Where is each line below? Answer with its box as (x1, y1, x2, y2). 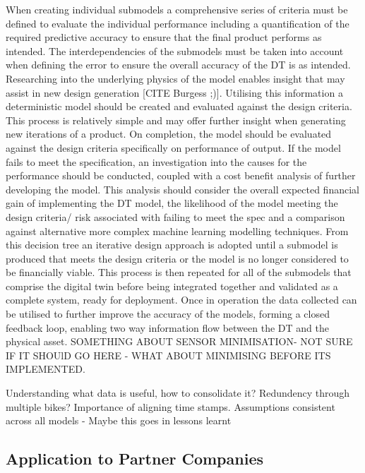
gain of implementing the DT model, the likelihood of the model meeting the (6, 196, 338, 210)
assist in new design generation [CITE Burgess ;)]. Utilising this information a (6, 85, 343, 100)
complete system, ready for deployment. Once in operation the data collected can (6, 292, 357, 307)
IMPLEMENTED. (6, 361, 85, 376)
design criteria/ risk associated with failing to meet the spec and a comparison (6, 209, 345, 224)
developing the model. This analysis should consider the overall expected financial (6, 181, 359, 196)
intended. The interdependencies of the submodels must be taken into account (6, 43, 344, 58)
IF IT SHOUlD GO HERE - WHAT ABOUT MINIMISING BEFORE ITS (6, 347, 331, 362)
